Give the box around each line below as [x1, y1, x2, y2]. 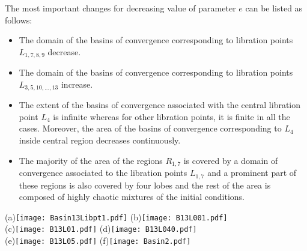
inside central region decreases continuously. [19, 134, 181, 147]
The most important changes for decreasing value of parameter [5, 2, 236, 14]
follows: [5, 13, 32, 26]
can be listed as [245, 2, 303, 14]
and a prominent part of [207, 166, 297, 179]
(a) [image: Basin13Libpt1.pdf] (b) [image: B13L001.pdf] [5, 210, 228, 223]
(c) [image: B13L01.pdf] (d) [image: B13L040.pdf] [5, 222, 197, 235]
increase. [61, 77, 93, 90]
